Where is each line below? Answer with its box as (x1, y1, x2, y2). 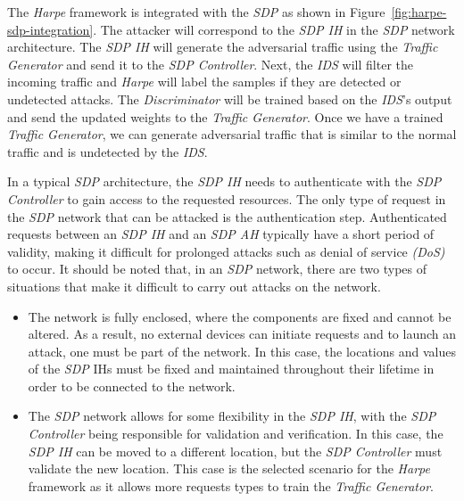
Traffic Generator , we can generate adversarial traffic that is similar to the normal (7, 125, 457, 144)
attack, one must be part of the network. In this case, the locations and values (28, 341, 456, 360)
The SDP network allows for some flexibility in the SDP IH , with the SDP (28, 407, 436, 425)
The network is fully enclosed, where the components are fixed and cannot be (28, 307, 452, 325)
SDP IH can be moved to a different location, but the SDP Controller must (28, 441, 443, 460)
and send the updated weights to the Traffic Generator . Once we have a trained (7, 107, 443, 126)
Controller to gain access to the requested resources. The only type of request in (7, 189, 446, 208)
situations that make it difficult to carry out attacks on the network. (7, 276, 381, 295)
